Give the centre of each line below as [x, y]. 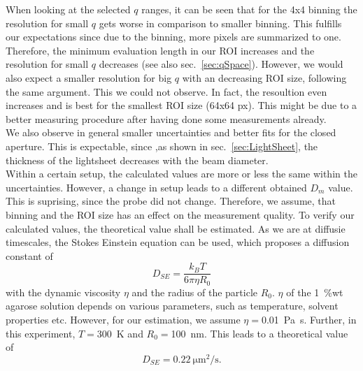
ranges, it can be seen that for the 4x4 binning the [249, 9]
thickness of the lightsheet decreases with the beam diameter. [137, 160]
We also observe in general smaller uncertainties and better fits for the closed [171, 132]
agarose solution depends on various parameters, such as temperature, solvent [172, 306]
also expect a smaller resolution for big [89, 77]
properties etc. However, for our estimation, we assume [123, 319]
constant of [29, 255]
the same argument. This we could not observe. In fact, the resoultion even [166, 91]
